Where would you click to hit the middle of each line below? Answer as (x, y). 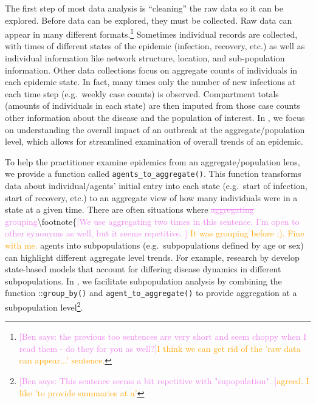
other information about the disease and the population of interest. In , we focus (155, 117)
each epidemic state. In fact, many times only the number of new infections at (150, 82)
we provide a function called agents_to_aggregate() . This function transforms (153, 174)
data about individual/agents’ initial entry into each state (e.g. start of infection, (156, 186)
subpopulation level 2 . (44, 306)
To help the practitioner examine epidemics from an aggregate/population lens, (153, 161)
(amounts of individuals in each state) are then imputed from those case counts (153, 105)
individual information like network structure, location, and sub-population (145, 58)
